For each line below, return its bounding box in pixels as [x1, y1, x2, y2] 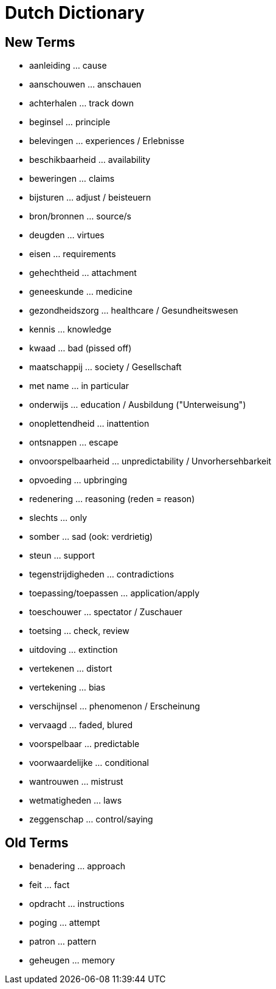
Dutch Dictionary [5, 2, 145, 23]
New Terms [5, 34, 75, 50]
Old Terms [5, 835, 69, 850]
